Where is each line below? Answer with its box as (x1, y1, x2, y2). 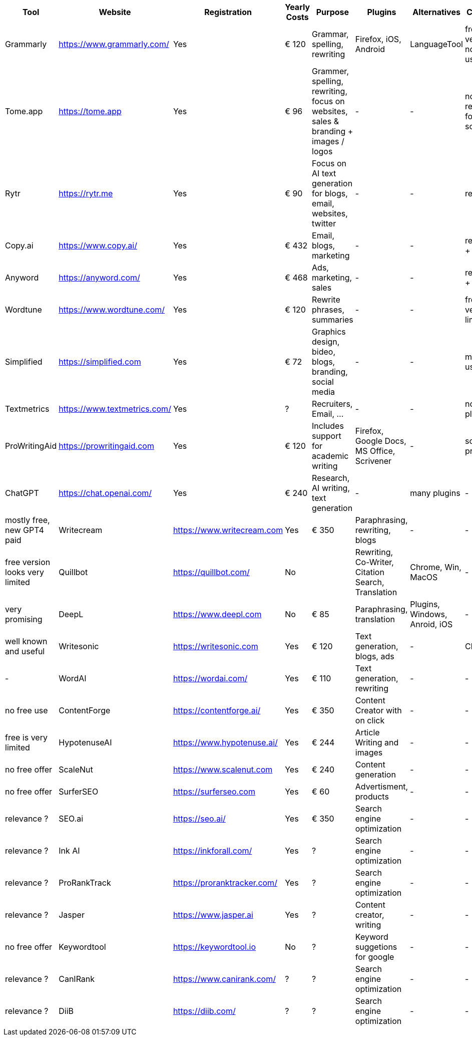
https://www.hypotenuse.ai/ (173, 737, 278, 747)
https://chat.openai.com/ (59, 488, 152, 498)
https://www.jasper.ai (173, 910, 253, 920)
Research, (312, 473, 350, 483)
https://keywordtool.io (173, 942, 256, 952)
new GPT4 (5, 525, 44, 535)
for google (355, 952, 394, 962)
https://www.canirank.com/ (173, 974, 276, 984)
